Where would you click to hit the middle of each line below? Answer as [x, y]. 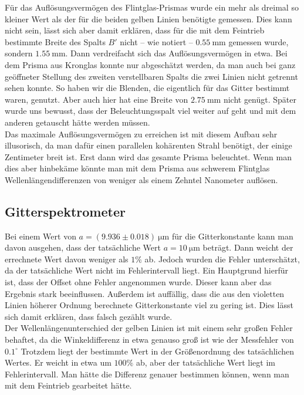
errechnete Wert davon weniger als [67, 259]
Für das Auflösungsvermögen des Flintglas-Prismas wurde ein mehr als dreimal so [152, 7]
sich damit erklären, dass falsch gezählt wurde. [89, 316]
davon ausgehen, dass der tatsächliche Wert [83, 247]
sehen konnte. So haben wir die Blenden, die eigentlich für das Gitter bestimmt [147, 88]
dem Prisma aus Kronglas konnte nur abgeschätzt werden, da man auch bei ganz [150, 64]
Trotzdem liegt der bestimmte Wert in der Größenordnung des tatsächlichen [158, 351]
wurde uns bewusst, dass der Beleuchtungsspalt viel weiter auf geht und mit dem [151, 111]
